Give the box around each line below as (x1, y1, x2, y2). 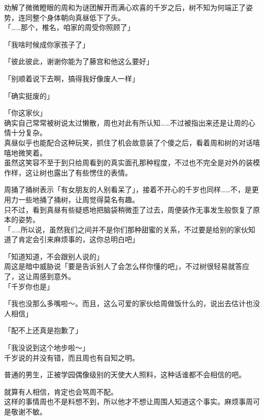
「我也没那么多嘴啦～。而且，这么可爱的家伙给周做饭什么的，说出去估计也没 (4, 298, 260, 309)
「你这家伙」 (4, 107, 47, 118)
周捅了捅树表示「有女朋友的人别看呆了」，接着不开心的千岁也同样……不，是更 (4, 184, 259, 195)
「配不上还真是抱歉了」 (4, 325, 82, 336)
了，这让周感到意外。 (4, 271, 75, 282)
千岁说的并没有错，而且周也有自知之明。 (4, 352, 139, 363)
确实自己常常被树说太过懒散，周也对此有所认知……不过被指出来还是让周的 (4, 117, 248, 128)
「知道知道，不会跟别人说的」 (4, 251, 104, 261)
